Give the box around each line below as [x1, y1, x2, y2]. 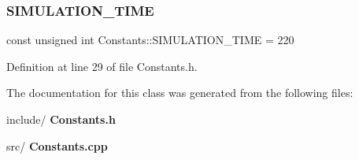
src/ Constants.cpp [6, 137, 108, 154]
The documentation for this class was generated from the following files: [6, 84, 353, 101]
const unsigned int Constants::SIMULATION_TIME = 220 [6, 32, 294, 48]
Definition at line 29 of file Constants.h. [6, 58, 198, 74]
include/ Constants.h [6, 111, 116, 127]
